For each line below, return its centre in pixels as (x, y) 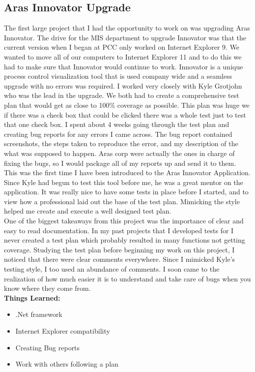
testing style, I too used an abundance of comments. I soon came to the (112, 269)
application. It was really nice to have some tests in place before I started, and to (126, 192)
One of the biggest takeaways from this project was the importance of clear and (124, 221)
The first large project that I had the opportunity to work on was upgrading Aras (127, 28)
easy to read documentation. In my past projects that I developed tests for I (119, 230)
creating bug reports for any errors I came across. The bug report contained (118, 134)
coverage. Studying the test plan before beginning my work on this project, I (119, 249)
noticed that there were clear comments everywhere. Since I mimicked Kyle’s (120, 259)
